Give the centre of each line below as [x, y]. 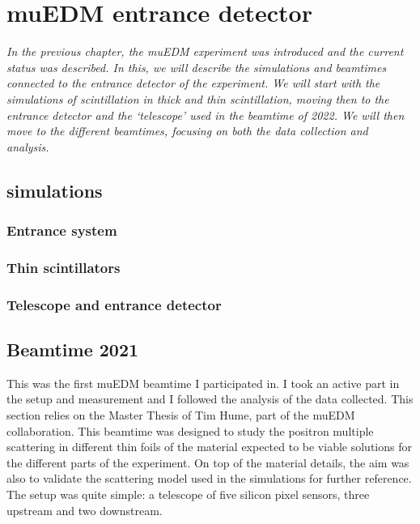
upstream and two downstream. [85, 510]
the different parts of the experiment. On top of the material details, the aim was [208, 462]
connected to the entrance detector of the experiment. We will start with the [193, 83]
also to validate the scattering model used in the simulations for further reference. [209, 478]
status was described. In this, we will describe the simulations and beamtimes [197, 67]
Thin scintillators [64, 267]
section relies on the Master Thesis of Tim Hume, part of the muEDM [181, 414]
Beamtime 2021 [73, 349]
